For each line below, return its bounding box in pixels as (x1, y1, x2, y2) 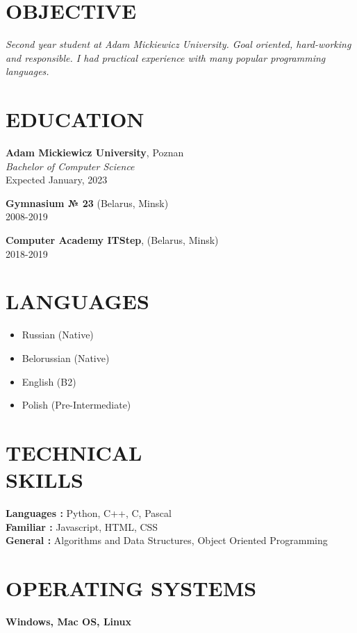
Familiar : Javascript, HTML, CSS (6, 519, 158, 534)
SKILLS (6, 466, 83, 494)
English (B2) (22, 374, 76, 388)
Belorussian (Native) (22, 350, 110, 365)
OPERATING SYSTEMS (6, 573, 257, 602)
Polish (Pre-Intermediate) (22, 397, 131, 412)
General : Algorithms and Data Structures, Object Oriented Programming (6, 533, 328, 548)
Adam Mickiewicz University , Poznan (6, 145, 184, 160)
